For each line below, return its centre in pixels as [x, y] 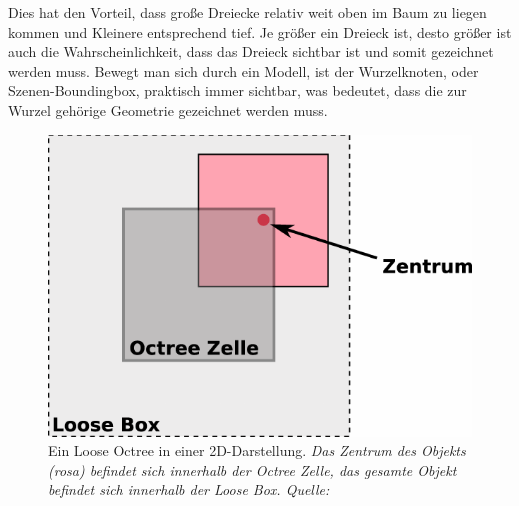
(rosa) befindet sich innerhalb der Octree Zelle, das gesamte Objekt [252, 469]
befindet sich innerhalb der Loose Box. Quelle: [189, 489]
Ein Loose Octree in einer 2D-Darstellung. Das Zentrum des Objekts [257, 450]
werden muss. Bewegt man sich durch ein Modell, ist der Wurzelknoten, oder [243, 70]
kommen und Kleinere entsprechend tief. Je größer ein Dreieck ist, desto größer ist [260, 31]
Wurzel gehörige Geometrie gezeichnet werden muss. [168, 109]
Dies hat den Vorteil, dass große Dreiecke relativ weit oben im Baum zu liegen [247, 12]
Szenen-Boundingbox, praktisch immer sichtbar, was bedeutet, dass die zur [237, 90]
